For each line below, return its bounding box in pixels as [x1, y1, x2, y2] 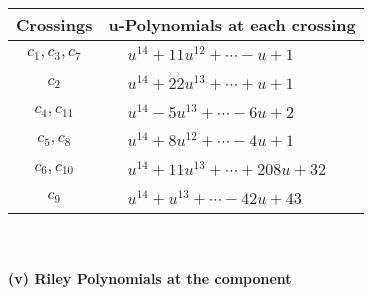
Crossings [16, 13, 93, 36]
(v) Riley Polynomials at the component [8, 268, 292, 289]
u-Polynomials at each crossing [108, 13, 356, 36]
